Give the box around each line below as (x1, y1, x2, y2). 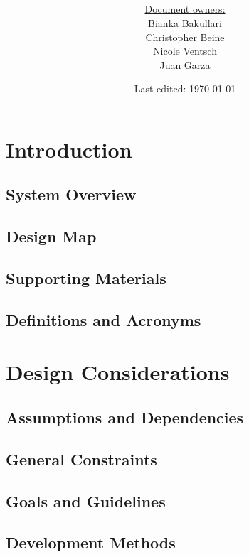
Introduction (6, 134, 132, 163)
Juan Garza (159, 57, 211, 72)
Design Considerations (6, 357, 230, 386)
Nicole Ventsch (153, 43, 217, 58)
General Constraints (6, 448, 157, 470)
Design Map (6, 225, 97, 247)
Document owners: (144, 1, 226, 16)
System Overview (6, 183, 137, 205)
